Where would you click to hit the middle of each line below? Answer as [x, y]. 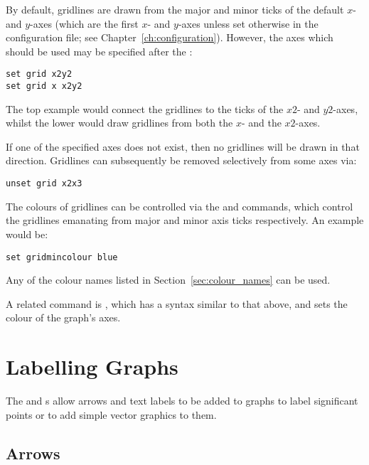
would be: [27, 234]
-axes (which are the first [84, 23]
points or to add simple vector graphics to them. [111, 414]
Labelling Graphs [92, 367]
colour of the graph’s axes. [63, 317]
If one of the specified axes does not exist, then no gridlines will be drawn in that [183, 146]
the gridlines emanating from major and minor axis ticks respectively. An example [185, 220]
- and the [261, 123]
